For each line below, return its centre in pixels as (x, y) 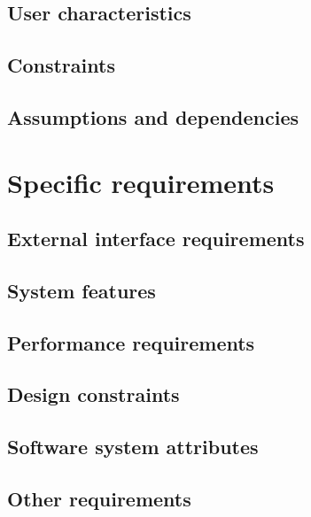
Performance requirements (131, 342)
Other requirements (99, 499)
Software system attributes (133, 447)
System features (82, 290)
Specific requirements (141, 182)
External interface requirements (156, 239)
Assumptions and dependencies (153, 116)
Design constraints (93, 394)
